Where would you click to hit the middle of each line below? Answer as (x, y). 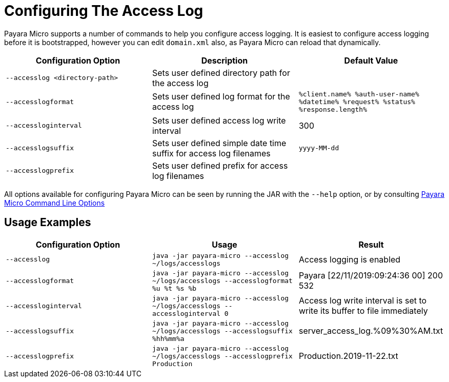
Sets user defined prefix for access (220, 165)
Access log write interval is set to (363, 301)
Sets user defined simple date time (219, 143)
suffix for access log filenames (211, 153)
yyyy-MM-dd (319, 148)
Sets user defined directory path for (221, 73)
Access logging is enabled (350, 259)
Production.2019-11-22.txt (348, 356)
